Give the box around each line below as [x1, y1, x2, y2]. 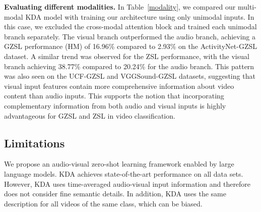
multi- [237, 2, 256, 12]
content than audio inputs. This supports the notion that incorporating [4, 90, 224, 101]
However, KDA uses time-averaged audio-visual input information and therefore [4, 178, 251, 189]
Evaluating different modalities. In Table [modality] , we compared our [4, 2, 236, 12]
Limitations [4, 135, 65, 150]
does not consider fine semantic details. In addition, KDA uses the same [4, 188, 226, 199]
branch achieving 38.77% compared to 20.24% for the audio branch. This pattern [4, 61, 254, 71]
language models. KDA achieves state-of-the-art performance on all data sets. [4, 168, 243, 179]
